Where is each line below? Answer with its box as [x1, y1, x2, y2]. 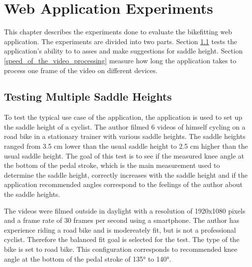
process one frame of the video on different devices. [4, 65, 158, 75]
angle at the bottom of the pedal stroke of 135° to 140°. [4, 253, 171, 264]
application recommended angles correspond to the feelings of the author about [4, 179, 243, 189]
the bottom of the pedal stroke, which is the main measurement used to [4, 160, 220, 170]
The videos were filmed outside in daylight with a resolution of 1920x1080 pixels [4, 205, 246, 215]
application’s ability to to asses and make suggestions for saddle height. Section [4, 46, 243, 56]
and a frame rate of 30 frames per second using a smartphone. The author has [4, 215, 239, 225]
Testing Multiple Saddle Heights [4, 89, 172, 104]
